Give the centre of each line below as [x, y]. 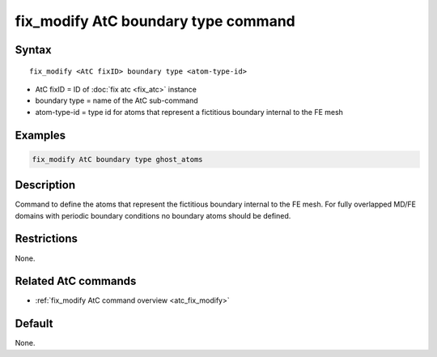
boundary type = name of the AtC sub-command [117, 100]
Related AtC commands [76, 281]
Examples [40, 135]
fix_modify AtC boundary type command [155, 21]
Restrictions [47, 239]
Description [45, 185]
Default [34, 324]
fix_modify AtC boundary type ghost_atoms [117, 159]
